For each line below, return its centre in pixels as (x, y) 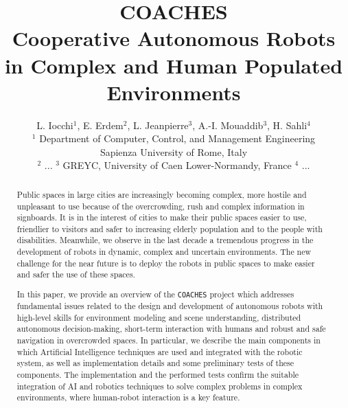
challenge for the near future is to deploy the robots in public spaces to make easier (166, 263)
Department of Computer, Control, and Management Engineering (177, 138)
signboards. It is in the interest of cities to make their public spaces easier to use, (162, 217)
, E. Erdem (100, 125)
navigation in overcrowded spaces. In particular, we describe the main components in (169, 340)
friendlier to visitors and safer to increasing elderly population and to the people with (170, 228)
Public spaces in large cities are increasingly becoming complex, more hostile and (162, 194)
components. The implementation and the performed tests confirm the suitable (158, 375)
